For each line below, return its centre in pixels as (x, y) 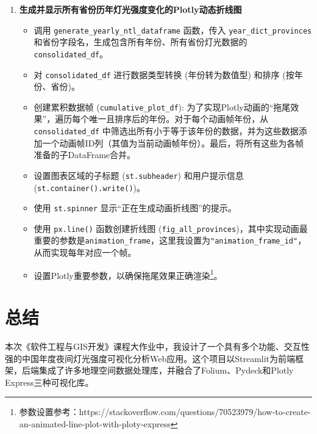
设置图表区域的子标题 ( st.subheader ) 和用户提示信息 (139, 175)
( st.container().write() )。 (89, 187)
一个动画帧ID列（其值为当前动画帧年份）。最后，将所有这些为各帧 (173, 143)
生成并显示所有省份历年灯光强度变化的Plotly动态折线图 (130, 9)
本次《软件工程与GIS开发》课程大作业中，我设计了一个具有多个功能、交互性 (157, 346)
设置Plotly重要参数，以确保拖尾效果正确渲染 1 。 (128, 274)
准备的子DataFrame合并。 (85, 155)
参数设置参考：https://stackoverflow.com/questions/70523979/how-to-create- (165, 412)
